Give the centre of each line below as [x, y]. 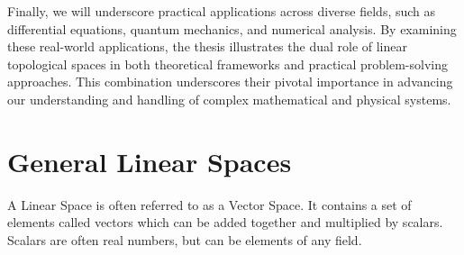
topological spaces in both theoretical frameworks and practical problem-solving [227, 64]
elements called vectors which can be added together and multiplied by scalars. [225, 222]
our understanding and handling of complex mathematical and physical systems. [229, 99]
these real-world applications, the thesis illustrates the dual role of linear [207, 46]
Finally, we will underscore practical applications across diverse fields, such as [222, 11]
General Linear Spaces [150, 161]
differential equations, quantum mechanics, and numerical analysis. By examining [232, 28]
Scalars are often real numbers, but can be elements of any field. [185, 239]
